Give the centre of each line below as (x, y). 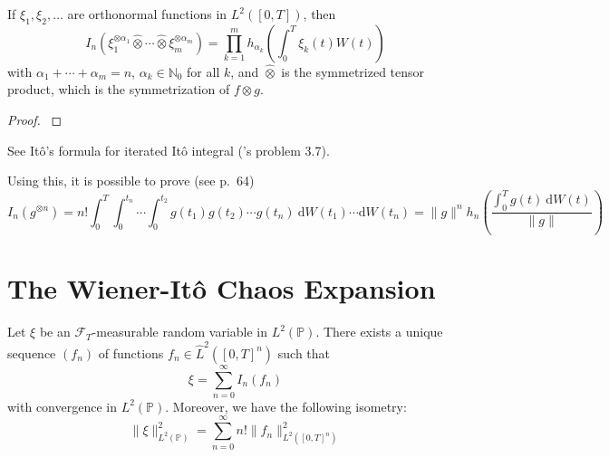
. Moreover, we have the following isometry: (286, 406)
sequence (32, 352)
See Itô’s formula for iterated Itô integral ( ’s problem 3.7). (169, 150)
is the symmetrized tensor (353, 71)
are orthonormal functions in (147, 14)
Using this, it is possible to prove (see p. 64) (131, 181)
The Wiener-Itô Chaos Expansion (222, 288)
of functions (131, 352)
